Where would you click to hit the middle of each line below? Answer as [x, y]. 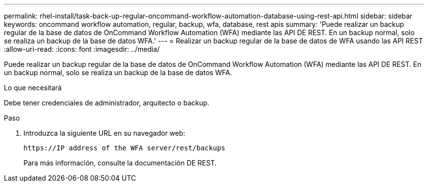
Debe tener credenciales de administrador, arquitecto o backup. [107, 103]
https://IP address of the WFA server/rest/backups [125, 148]
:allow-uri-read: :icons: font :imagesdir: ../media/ [82, 49]
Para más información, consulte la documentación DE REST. [120, 163]
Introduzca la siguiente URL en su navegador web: [105, 133]
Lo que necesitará [33, 88]
